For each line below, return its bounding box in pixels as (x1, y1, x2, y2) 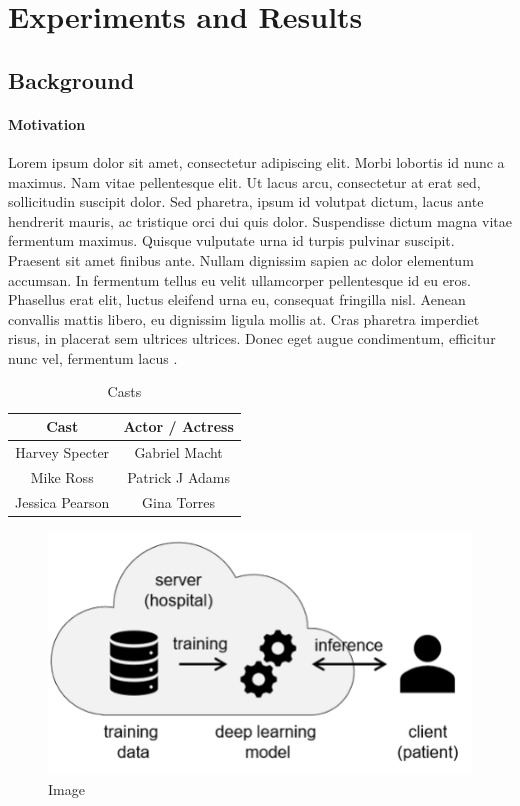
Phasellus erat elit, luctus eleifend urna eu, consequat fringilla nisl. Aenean (8, 289, 466, 310)
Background (8, 64, 135, 95)
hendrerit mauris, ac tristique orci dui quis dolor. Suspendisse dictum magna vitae (8, 210, 512, 231)
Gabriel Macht (134, 441, 223, 462)
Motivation (8, 113, 86, 134)
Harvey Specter (15, 441, 110, 462)
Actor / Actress (123, 416, 234, 437)
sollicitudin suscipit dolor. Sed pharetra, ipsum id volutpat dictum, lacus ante (8, 191, 484, 212)
